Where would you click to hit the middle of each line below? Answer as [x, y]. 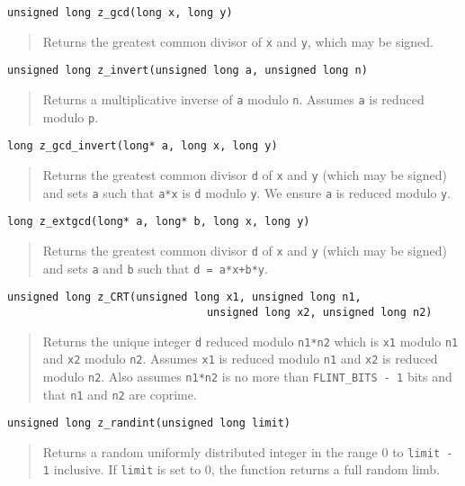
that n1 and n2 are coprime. [120, 394]
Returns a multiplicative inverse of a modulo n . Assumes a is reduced [233, 99]
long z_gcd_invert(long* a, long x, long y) [143, 146]
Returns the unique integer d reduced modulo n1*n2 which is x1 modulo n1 [250, 341]
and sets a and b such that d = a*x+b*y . [155, 268]
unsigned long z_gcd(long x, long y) [120, 13]
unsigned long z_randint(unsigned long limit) [149, 423]
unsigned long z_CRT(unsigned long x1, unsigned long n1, [184, 297]
